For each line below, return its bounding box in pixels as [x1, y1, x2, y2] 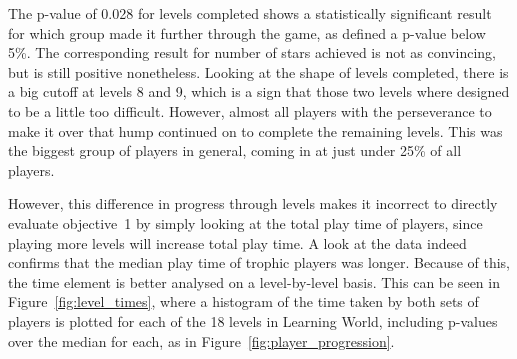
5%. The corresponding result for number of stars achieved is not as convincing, [8, 42, 496, 63]
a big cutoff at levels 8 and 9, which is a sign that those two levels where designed [8, 81, 510, 102]
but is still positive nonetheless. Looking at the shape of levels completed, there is [8, 61, 509, 82]
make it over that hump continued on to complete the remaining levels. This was [8, 120, 503, 141]
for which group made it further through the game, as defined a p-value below [8, 22, 486, 43]
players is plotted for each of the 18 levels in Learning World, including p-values [8, 310, 498, 331]
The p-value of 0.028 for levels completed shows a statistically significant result [8, 3, 492, 23]
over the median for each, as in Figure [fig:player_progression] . [8, 330, 395, 351]
